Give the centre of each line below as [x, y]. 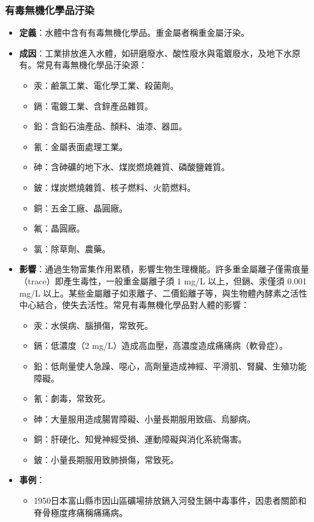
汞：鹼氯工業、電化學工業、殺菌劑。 [106, 85]
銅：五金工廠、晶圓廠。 [81, 208]
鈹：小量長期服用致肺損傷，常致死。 [106, 459]
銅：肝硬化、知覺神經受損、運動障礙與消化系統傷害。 [140, 439]
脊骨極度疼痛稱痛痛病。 [81, 512]
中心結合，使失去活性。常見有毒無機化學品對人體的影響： [134, 305]
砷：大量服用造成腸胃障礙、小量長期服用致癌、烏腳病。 [145, 418]
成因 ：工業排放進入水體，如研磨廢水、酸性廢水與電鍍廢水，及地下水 [155, 53]
